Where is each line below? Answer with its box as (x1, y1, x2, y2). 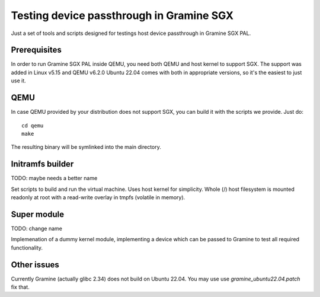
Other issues (11, 260, 59, 270)
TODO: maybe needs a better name (11, 175, 98, 182)
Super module (11, 209, 65, 219)
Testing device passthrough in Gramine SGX (11, 9, 234, 22)
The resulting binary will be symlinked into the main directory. (11, 143, 161, 151)
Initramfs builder (11, 159, 74, 169)
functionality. (11, 244, 43, 251)
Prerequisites (11, 45, 62, 55)
